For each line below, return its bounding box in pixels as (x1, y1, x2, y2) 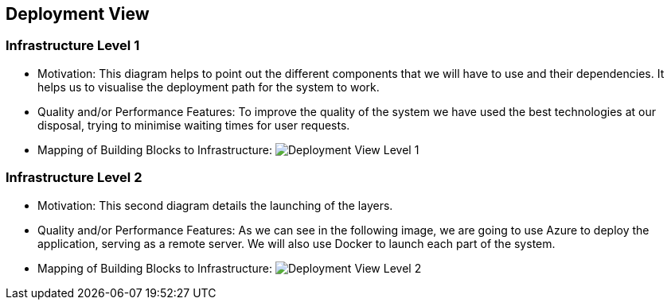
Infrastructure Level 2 (6, 169, 142, 186)
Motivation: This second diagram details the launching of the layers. (37, 198, 393, 212)
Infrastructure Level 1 (6, 37, 140, 54)
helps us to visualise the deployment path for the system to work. (37, 79, 380, 94)
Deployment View (6, 4, 150, 24)
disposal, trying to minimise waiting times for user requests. (37, 118, 350, 132)
